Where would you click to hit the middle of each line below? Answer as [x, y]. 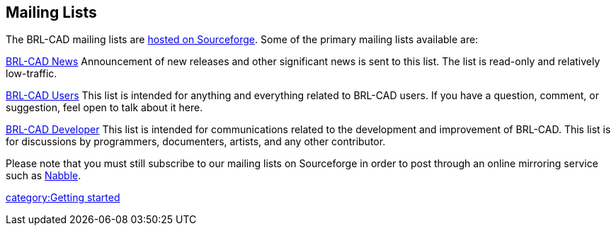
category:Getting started [63, 198]
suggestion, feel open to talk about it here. [104, 108]
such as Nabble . [44, 176]
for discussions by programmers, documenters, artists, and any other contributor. [196, 142]
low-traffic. [32, 74]
